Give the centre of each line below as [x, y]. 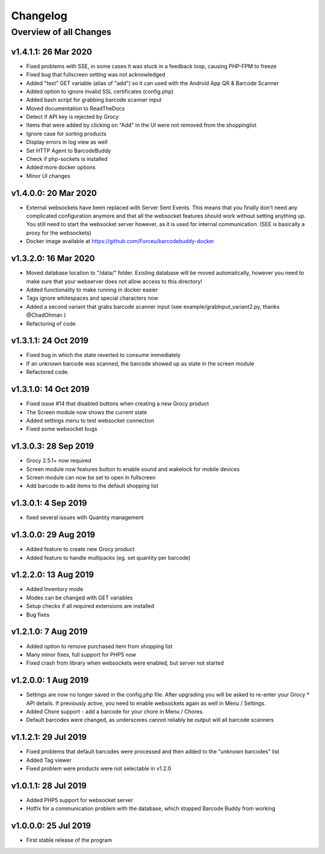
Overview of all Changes [61, 32]
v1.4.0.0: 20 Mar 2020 [54, 193]
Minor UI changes [48, 176]
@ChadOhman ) [46, 315]
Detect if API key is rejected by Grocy [73, 117]
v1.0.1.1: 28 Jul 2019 [49, 786]
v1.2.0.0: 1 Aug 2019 [50, 681]
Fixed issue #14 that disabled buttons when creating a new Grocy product [117, 403]
